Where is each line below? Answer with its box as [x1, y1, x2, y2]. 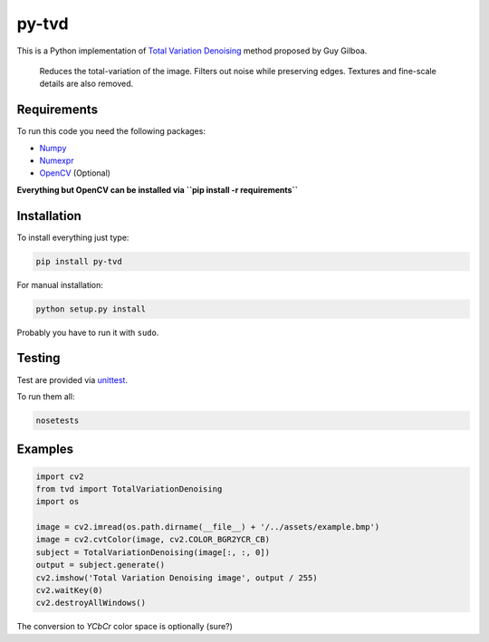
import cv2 [35, 471, 84, 482]
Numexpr [39, 155, 74, 167]
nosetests [35, 415, 80, 426]
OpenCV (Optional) [39, 168, 110, 178]
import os [35, 496, 80, 507]
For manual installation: [16, 279, 104, 290]
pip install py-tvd [35, 256, 122, 266]
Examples [16, 442, 74, 457]
